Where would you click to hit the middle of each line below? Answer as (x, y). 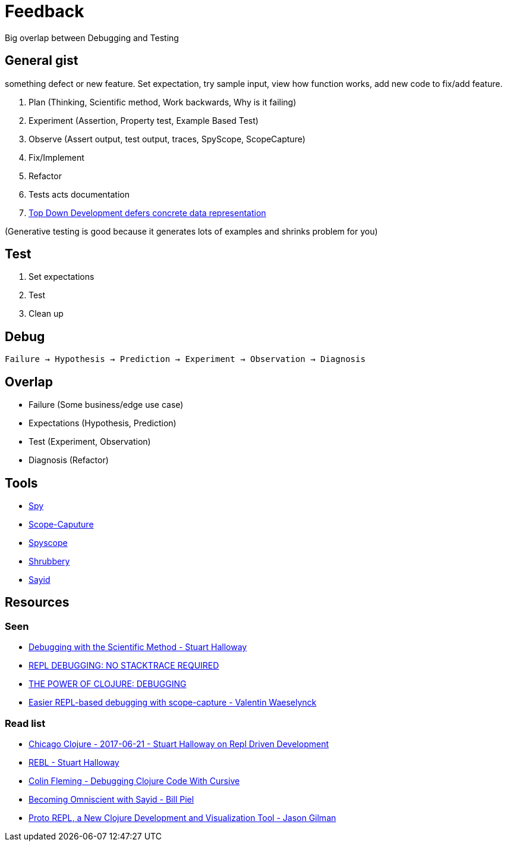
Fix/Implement (56, 157)
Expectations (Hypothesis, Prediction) (103, 423)
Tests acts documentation (79, 194)
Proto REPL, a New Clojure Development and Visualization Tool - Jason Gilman (182, 817)
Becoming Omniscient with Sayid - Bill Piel (111, 799)
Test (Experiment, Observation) (90, 442)
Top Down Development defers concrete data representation (147, 213)
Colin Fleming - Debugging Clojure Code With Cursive (134, 781)
